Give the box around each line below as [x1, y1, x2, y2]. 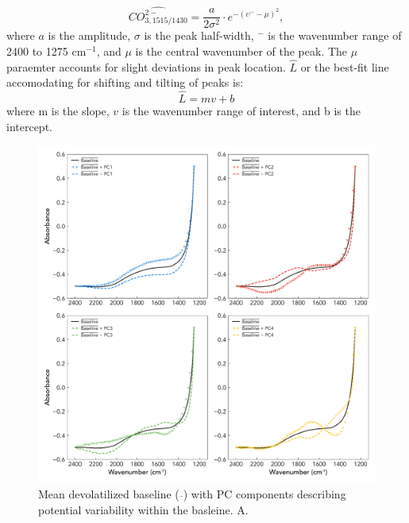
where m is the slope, [6, 103, 110, 119]
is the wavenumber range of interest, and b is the [122, 103, 361, 119]
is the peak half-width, [144, 27, 254, 44]
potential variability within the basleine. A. [38, 501, 249, 517]
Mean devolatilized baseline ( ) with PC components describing [38, 485, 346, 502]
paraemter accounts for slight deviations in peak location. [6, 58, 286, 75]
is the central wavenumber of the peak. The [135, 42, 348, 59]
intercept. [6, 118, 52, 134]
